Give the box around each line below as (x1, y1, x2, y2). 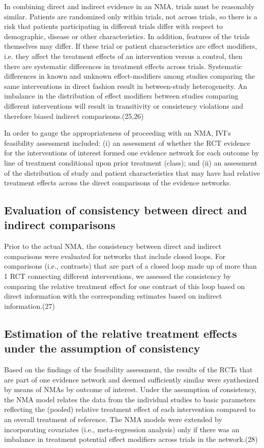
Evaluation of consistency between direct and (4, 202, 247, 218)
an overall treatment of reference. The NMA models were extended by (4, 414, 222, 424)
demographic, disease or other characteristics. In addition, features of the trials (4, 30, 250, 41)
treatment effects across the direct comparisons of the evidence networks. (4, 177, 231, 188)
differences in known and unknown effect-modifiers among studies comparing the (4, 71, 255, 81)
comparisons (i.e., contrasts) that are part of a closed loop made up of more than (4, 261, 257, 271)
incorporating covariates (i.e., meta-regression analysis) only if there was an (4, 424, 240, 434)
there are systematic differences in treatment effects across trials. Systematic (4, 60, 242, 71)
